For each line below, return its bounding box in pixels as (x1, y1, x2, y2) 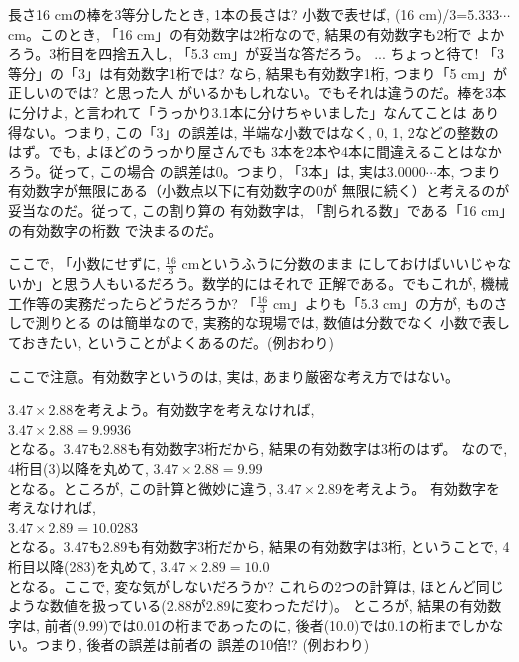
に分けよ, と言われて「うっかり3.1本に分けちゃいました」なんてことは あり (8, 101, 500, 122)
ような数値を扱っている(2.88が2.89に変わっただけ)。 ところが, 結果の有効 (8, 595, 488, 616)
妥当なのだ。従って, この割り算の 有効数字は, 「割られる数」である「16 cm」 (8, 199, 507, 220)
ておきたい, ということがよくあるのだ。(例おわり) (8, 331, 334, 352)
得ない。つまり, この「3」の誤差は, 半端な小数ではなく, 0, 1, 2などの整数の (8, 121, 499, 142)
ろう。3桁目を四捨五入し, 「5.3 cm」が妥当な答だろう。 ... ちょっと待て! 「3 (8, 43, 505, 64)
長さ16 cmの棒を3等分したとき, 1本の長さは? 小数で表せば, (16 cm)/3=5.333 (8, 4, 500, 24)
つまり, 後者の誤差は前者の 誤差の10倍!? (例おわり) (35, 634, 370, 655)
